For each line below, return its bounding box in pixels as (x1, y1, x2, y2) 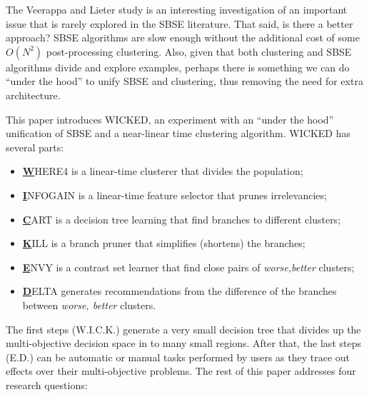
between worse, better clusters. (22, 297, 156, 312)
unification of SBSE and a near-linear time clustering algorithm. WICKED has (6, 126, 350, 141)
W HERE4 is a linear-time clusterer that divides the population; (22, 164, 303, 179)
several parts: (6, 139, 64, 154)
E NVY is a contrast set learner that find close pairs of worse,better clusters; (22, 259, 355, 274)
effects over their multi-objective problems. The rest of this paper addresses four (6, 363, 356, 378)
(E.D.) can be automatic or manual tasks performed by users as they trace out (6, 349, 350, 364)
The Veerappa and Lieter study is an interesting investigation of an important (6, 2, 348, 16)
